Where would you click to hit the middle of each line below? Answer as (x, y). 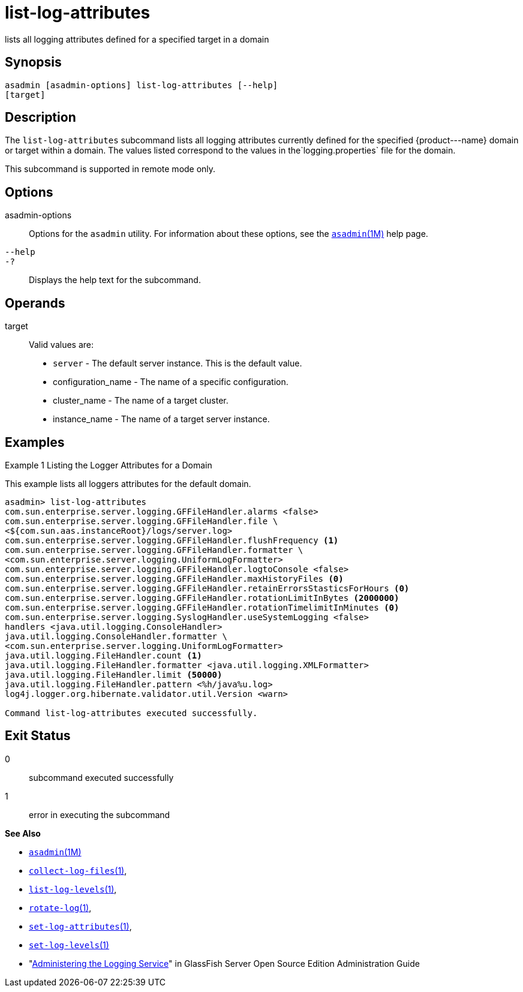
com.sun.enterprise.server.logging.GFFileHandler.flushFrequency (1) (172, 540)
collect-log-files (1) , (78, 870)
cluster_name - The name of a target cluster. (141, 401)
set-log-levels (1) (69, 945)
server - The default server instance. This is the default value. (178, 363)
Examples (35, 442)
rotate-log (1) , (60, 907)
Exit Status (38, 736)
